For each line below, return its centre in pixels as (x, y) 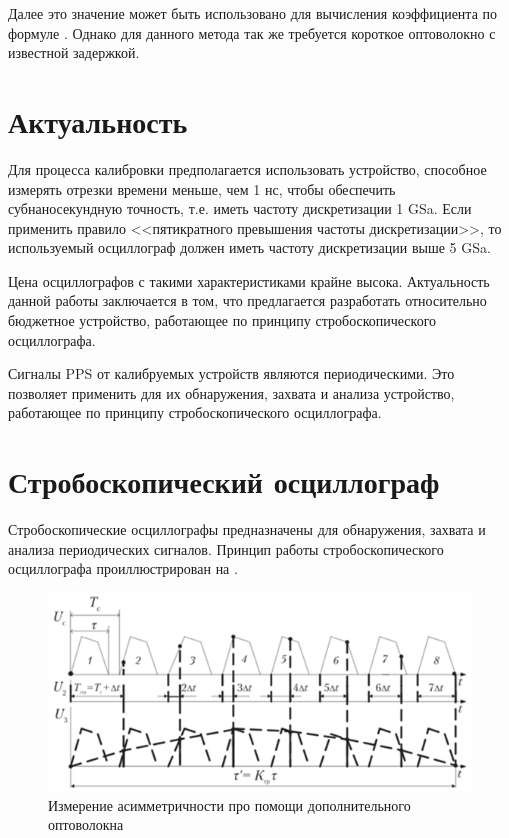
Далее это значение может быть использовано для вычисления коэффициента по (253, 13)
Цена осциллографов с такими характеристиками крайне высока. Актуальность (249, 280)
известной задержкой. (74, 52)
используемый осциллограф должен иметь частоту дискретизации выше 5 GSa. (249, 247)
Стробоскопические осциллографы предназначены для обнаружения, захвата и (247, 529)
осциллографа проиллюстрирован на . (123, 568)
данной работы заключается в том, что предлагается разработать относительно (247, 300)
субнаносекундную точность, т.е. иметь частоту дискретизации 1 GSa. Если (240, 208)
